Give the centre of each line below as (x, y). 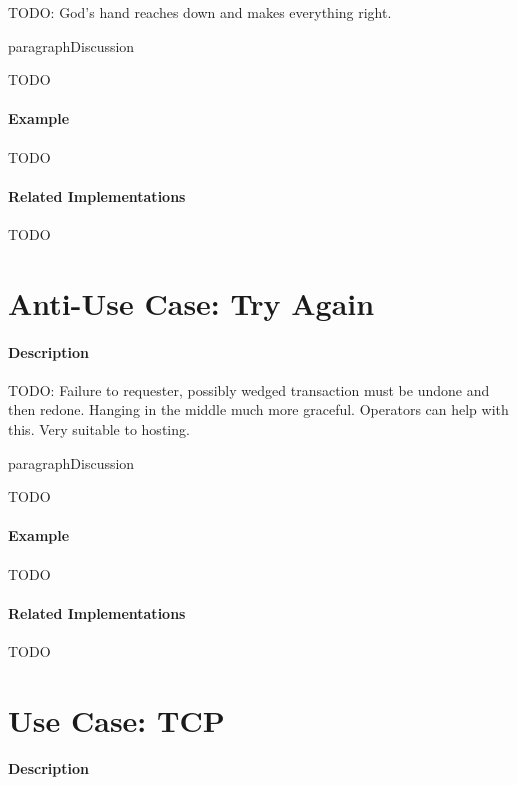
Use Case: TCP (116, 719)
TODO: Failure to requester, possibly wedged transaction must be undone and (249, 389)
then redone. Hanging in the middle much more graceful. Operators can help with (258, 409)
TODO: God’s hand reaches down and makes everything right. (200, 12)
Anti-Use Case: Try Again (191, 302)
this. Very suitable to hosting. (99, 428)
